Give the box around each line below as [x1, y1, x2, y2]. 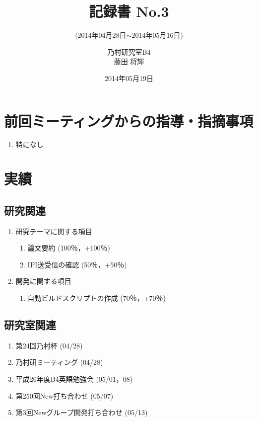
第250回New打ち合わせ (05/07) [15, 390, 114, 401]
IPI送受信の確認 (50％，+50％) [27, 259, 127, 269]
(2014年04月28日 [75, 30, 127, 40]
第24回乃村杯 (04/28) [15, 340, 83, 350]
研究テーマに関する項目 [15, 226, 92, 236]
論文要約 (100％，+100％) [27, 243, 111, 253]
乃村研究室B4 [107, 46, 151, 57]
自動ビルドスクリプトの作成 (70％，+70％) [27, 292, 166, 303]
